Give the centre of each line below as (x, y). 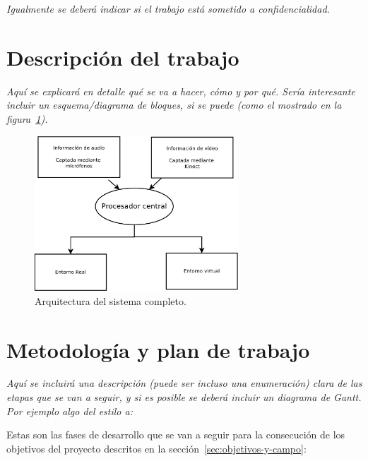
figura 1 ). (27, 118)
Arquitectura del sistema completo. (111, 300)
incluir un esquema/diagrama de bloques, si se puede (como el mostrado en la (174, 105)
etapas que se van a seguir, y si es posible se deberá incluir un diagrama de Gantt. (184, 397)
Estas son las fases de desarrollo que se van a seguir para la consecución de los (176, 435)
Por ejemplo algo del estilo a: (70, 411)
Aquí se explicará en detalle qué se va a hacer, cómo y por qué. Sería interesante (181, 91)
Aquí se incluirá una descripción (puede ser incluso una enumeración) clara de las (184, 383)
